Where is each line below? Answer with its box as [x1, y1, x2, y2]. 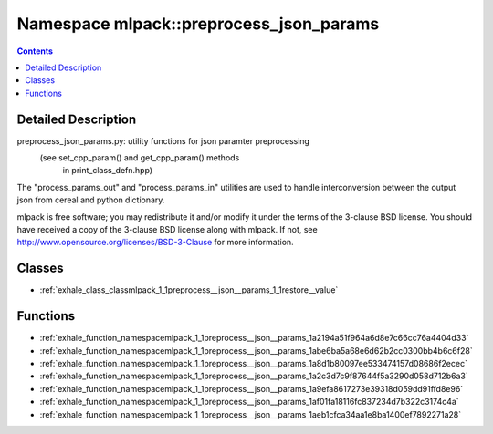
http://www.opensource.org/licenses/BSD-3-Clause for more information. [16, 237, 294, 248]
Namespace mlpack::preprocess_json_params [16, 14, 380, 34]
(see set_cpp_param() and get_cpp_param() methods [39, 152, 240, 163]
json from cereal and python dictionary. [16, 194, 165, 205]
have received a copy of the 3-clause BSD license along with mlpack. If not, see [16, 223, 319, 234]
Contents [16, 46, 54, 57]
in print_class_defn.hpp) [62, 165, 153, 176]
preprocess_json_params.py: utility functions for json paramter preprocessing [16, 135, 310, 146]
